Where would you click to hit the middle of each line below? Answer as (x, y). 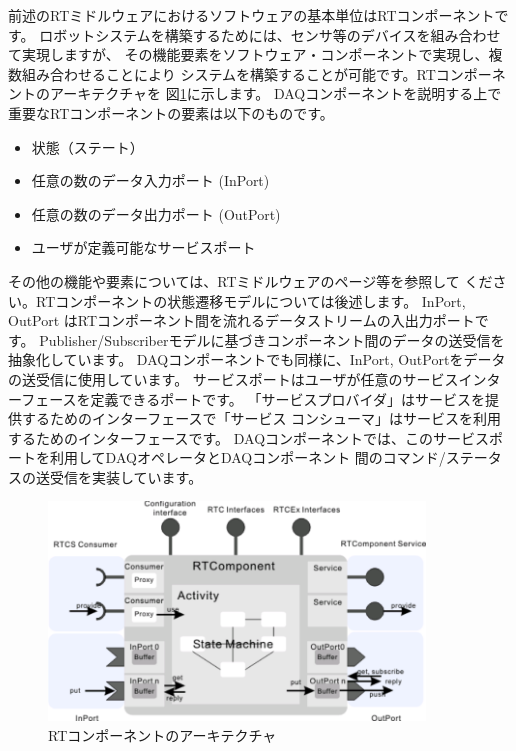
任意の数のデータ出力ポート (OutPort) (156, 213)
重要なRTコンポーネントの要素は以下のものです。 (171, 112)
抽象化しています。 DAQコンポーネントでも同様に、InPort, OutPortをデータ (257, 359)
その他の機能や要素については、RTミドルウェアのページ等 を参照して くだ (250, 280)
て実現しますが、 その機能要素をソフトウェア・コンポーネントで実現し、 (248, 54)
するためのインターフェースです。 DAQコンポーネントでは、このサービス (249, 437)
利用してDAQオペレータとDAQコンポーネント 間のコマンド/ (247, 457)
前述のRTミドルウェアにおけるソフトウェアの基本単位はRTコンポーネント (251, 15)
